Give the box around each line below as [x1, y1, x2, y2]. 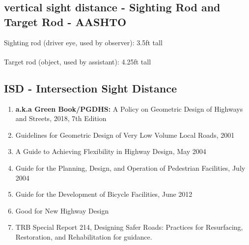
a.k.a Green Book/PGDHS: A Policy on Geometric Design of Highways [15, 103, 243, 114]
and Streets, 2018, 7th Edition [15, 113, 107, 123]
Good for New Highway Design [15, 205, 109, 215]
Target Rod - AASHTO [4, 14, 127, 29]
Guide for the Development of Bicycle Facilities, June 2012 [15, 189, 193, 199]
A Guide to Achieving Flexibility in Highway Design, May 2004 [15, 146, 206, 156]
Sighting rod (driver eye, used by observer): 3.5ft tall [4, 37, 163, 47]
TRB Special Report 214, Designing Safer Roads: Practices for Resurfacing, [15, 222, 243, 232]
